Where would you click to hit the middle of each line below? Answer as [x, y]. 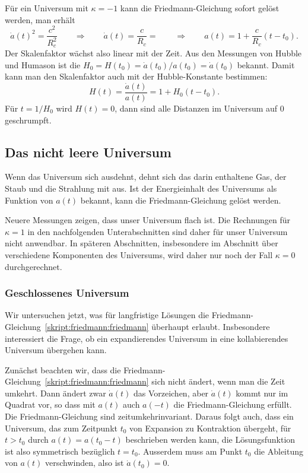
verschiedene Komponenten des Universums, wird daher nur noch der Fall [139, 254]
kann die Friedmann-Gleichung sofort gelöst [200, 8]
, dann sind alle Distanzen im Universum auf [196, 108]
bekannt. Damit [266, 64]
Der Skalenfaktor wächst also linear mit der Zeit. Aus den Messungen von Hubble [153, 53]
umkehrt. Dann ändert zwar [55, 393]
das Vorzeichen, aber [171, 393]
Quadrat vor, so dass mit [50, 404]
